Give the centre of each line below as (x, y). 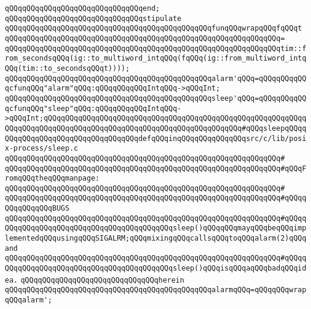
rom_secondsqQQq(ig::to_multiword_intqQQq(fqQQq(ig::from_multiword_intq (156, 58)
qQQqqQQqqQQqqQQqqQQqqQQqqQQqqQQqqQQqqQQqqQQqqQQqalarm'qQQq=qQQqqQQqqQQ (156, 78)
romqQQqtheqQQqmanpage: (52, 178)
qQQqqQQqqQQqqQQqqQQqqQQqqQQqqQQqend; (82, 8)
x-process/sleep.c (42, 148)
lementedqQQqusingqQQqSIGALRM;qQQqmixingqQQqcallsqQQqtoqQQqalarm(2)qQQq (156, 238)
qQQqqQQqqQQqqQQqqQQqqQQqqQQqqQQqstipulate (93, 18)
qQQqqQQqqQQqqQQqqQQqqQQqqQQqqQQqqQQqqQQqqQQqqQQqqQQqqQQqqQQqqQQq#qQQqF (156, 168)
